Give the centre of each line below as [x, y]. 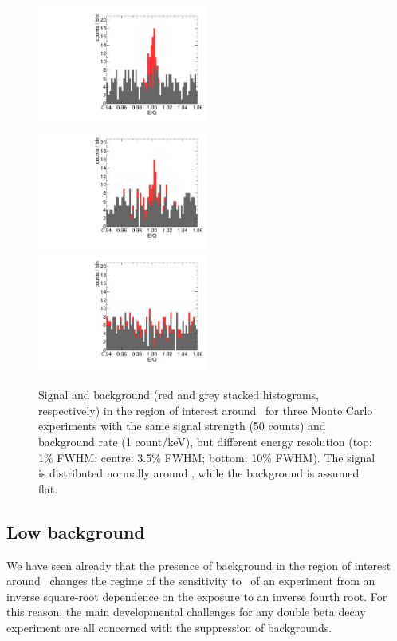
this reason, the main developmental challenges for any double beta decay [186, 612]
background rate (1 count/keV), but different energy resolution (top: [205, 442]
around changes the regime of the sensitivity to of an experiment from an [191, 581]
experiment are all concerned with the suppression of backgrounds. [169, 627]
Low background [76, 531]
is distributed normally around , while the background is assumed [199, 473]
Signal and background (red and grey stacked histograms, [179, 395]
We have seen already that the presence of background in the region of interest [199, 565]
